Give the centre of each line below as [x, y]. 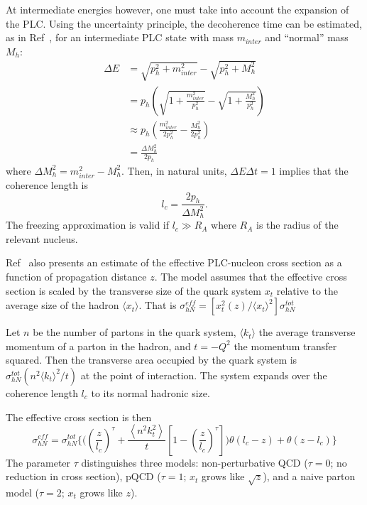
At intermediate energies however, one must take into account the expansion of [177, 9]
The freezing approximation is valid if [88, 225]
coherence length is [47, 184]
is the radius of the [297, 225]
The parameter [38, 462]
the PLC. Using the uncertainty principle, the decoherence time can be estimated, [184, 23]
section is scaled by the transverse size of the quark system [133, 290]
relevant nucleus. [42, 238]
